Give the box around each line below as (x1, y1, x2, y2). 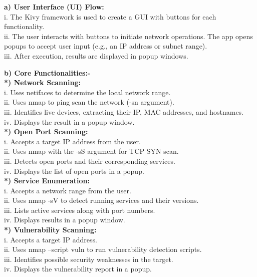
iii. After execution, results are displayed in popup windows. (4, 50, 188, 61)
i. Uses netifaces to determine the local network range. (4, 87, 171, 97)
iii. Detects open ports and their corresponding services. (4, 155, 175, 166)
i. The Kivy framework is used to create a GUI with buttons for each (4, 11, 216, 22)
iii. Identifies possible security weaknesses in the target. (4, 253, 173, 264)
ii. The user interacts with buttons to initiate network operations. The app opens (4, 31, 253, 41)
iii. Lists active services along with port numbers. (4, 204, 155, 215)
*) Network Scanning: (4, 77, 81, 88)
